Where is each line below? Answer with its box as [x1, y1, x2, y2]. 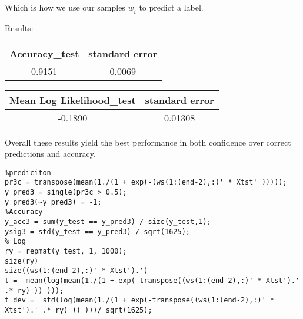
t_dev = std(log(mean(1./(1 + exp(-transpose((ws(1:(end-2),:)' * [5, 296, 275, 305]
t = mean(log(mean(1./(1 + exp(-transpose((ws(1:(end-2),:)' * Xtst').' [5, 277, 300, 285]
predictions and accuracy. [5, 147, 96, 160]
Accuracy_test [9, 46, 79, 60]
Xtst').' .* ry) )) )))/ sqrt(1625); [5, 305, 152, 314]
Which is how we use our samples [5, 1, 125, 13]
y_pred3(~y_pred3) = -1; [5, 198, 102, 206]
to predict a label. [139, 1, 204, 13]
